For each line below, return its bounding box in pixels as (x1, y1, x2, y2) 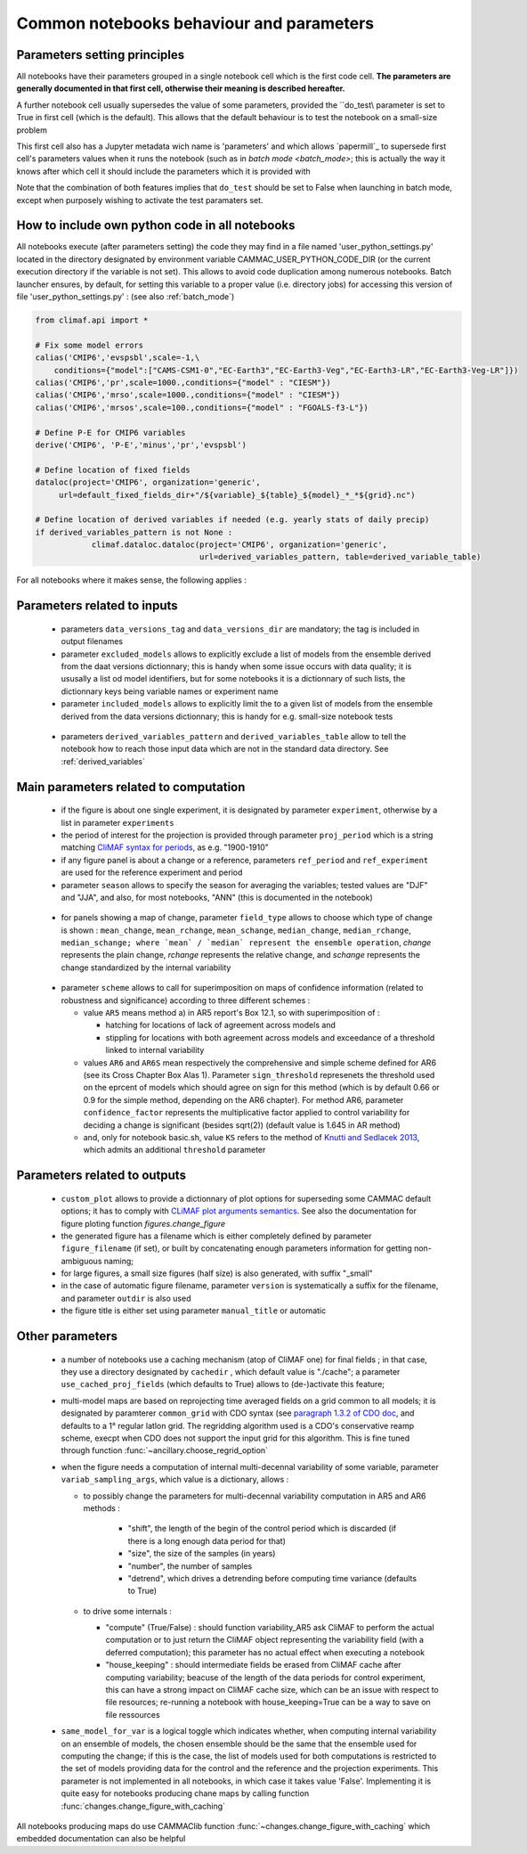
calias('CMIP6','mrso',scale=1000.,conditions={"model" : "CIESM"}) (35, 390, 341, 400)
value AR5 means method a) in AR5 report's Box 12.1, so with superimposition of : (83, 1008, 380, 1018)
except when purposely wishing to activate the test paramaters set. (16, 194, 263, 205)
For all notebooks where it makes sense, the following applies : (16, 575, 247, 585)
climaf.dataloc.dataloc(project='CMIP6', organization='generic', (91, 540, 387, 550)
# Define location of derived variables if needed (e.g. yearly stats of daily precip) (35, 515, 430, 525)
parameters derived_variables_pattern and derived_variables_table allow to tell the (61, 731, 407, 741)
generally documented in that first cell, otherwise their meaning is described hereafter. (16, 83, 346, 94)
